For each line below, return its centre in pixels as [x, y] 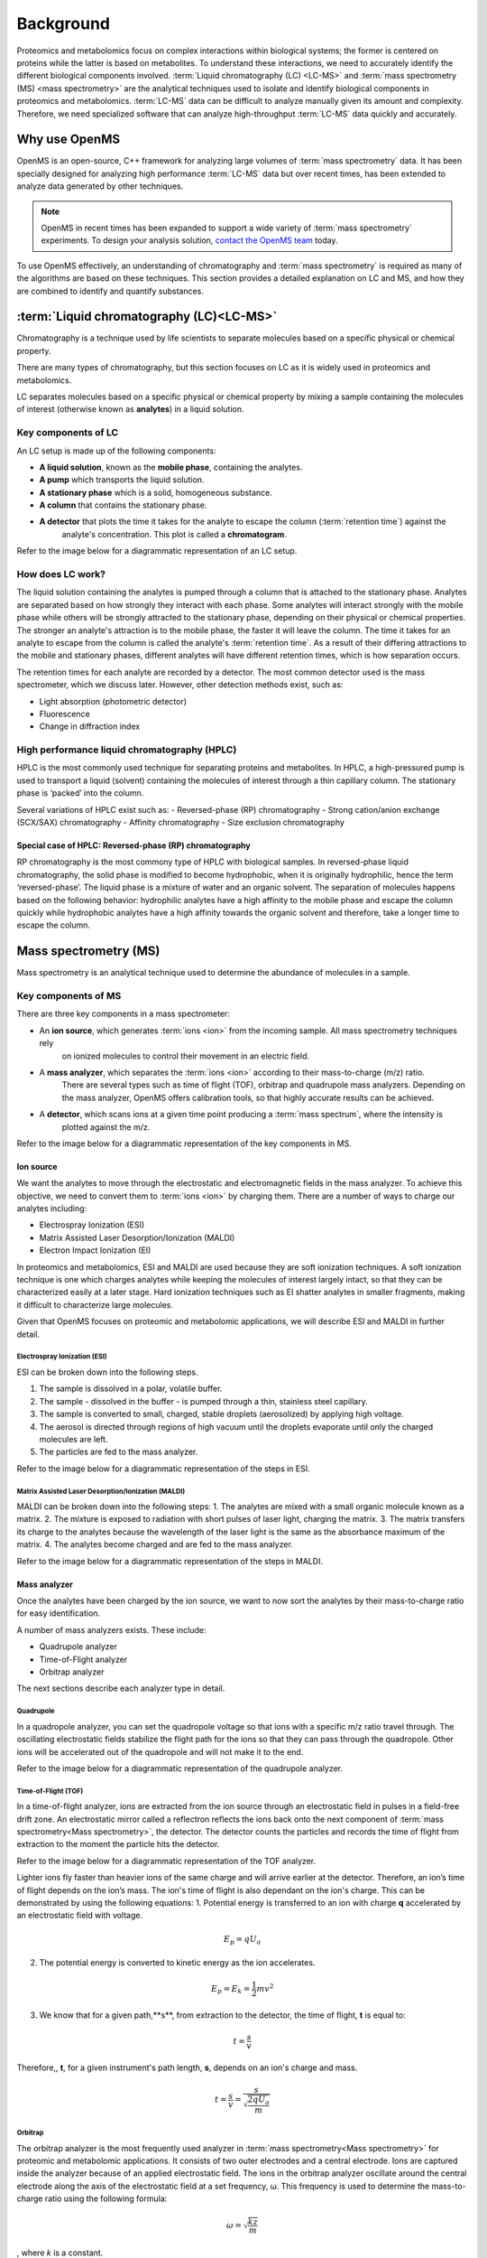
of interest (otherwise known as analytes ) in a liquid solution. [130, 409]
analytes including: [52, 1208]
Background [63, 23]
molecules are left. [74, 1439]
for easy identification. [59, 1613]
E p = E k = [230, 1990]
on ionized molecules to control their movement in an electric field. [186, 1056]
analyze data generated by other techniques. [100, 186]
